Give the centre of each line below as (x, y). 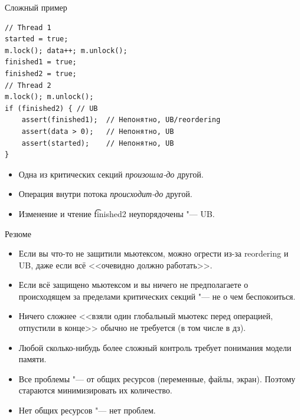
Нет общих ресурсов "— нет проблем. (87, 410)
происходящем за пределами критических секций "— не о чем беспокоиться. (157, 296)
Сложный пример (36, 7)
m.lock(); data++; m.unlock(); (66, 50)
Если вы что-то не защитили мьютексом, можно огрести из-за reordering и (154, 253)
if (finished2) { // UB (51, 108)
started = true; (37, 39)
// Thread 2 (28, 85)
